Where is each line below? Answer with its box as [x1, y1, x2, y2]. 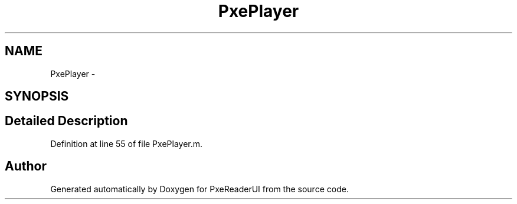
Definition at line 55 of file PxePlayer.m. [50, 138, 203, 149]
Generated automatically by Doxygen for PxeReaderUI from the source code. [50, 183, 349, 194]
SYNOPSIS [5, 89, 69, 104]
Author [5, 159, 47, 174]
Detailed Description [5, 113, 128, 129]
